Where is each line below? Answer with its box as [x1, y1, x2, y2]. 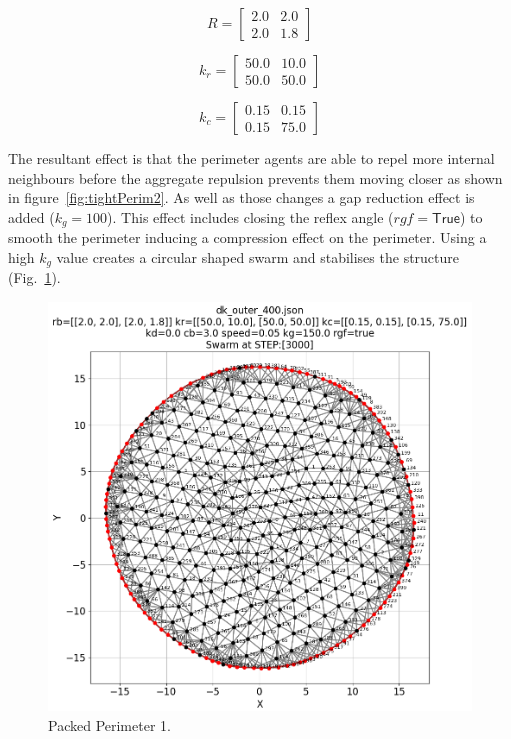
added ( [8, 206, 55, 227]
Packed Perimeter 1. [48, 714, 171, 735]
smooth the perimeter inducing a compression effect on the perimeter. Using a [8, 227, 487, 248]
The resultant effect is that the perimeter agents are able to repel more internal [8, 148, 495, 168]
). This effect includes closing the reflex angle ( [107, 206, 394, 227]
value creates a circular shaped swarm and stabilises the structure [56, 246, 460, 267]
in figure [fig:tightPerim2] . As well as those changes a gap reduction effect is [8, 187, 475, 208]
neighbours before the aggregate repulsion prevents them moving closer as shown [8, 167, 503, 188]
